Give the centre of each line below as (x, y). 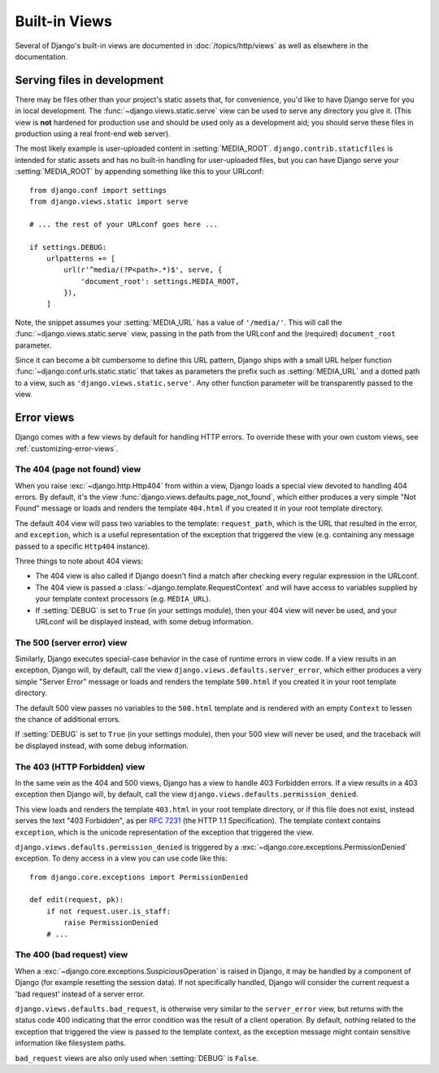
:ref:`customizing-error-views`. (67, 449)
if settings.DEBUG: (68, 247)
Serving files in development (89, 80)
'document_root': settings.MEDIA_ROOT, (160, 281)
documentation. (41, 56)
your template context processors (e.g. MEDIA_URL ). (123, 599)
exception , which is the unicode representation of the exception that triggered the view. (164, 832)
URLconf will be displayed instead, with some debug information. (144, 621)
